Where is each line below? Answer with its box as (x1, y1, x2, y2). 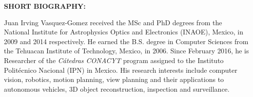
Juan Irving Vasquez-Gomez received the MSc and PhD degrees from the (4, 17, 222, 27)
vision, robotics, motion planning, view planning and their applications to (4, 74, 224, 84)
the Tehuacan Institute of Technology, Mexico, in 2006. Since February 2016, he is (4, 46, 249, 56)
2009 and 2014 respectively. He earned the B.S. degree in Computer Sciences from (4, 36, 249, 46)
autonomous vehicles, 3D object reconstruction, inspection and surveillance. (4, 83, 230, 94)
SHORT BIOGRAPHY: (4, 1, 86, 11)
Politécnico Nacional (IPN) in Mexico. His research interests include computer (4, 65, 237, 75)
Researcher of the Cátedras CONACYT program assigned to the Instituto (4, 55, 224, 65)
